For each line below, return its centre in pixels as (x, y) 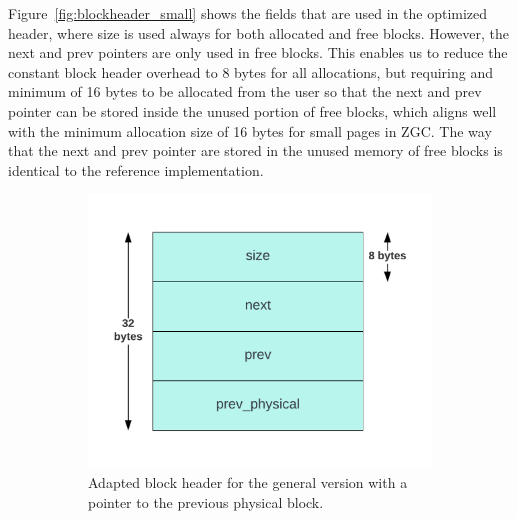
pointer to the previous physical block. (206, 501)
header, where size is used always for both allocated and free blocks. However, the (259, 32)
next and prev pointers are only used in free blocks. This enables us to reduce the (258, 52)
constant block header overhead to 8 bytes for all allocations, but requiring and (251, 71)
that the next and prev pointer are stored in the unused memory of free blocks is (255, 150)
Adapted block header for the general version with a (248, 482)
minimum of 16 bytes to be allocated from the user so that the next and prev (245, 91)
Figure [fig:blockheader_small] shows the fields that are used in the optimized (248, 13)
